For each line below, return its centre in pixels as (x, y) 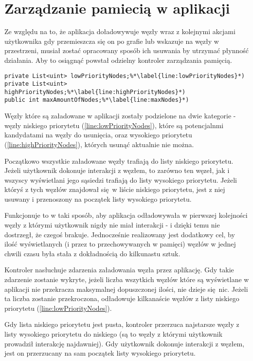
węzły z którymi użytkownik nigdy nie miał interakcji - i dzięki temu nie (112, 225)
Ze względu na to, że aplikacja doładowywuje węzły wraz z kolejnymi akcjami (120, 31)
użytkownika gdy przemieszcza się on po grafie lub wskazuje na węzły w (112, 41)
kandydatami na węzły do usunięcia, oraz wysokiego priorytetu (98, 135)
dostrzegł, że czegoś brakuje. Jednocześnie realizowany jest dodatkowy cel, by (120, 234)
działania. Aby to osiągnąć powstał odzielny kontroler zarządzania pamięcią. (118, 60)
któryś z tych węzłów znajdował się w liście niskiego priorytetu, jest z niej (115, 189)
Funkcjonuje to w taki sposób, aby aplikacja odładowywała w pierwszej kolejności (126, 215)
